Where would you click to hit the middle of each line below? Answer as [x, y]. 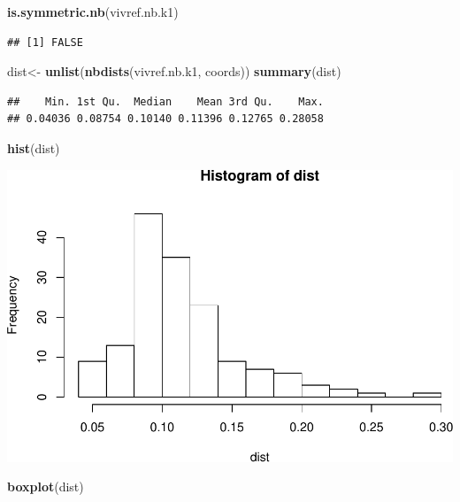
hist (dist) [34, 147]
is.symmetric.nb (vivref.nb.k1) [93, 12]
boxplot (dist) [46, 487]
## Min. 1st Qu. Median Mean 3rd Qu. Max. [165, 101]
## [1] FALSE [45, 42]
